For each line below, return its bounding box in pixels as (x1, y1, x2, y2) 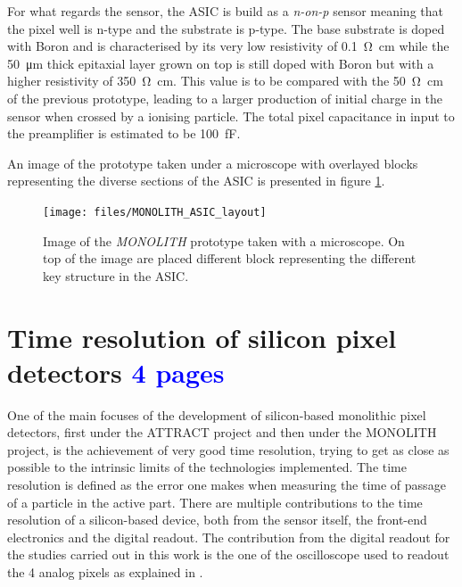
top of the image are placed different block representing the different (43, 249, 417, 268)
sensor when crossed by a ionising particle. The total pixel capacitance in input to (7, 106, 455, 125)
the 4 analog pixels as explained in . (7, 563, 203, 582)
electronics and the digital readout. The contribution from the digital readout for (7, 527, 450, 546)
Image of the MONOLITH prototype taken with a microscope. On (43, 231, 405, 250)
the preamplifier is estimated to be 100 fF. (7, 124, 241, 143)
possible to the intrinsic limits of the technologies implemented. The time (7, 458, 407, 476)
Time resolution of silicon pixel (7, 318, 397, 355)
